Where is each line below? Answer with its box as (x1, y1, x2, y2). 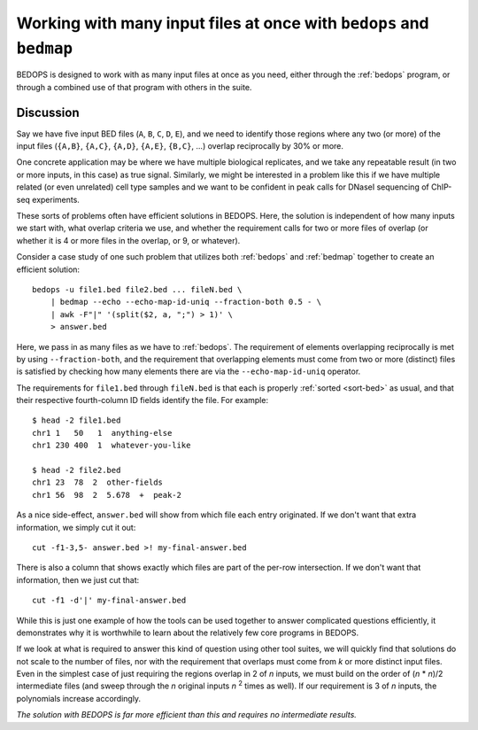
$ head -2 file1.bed (32, 415, 121, 425)
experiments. (32, 194, 80, 205)
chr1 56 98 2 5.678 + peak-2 (32, 490, 181, 500)
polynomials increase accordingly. (16, 693, 142, 703)
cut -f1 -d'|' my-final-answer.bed (32, 595, 187, 606)
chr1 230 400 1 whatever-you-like (32, 440, 191, 451)
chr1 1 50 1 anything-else (32, 428, 173, 438)
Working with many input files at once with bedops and (16, 13, 429, 33)
